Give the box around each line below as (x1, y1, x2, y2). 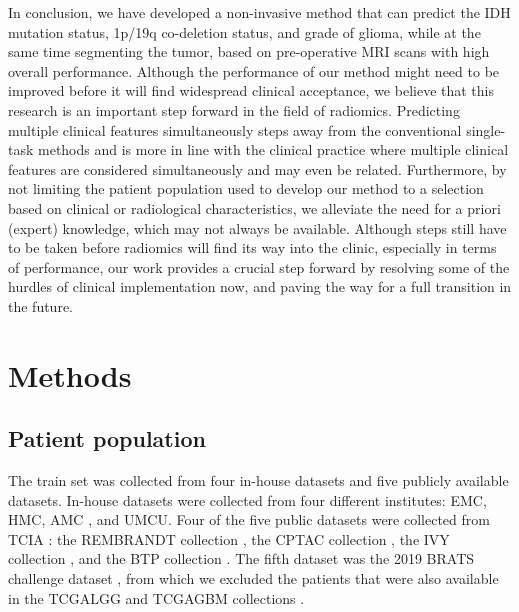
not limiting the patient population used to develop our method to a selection (8, 178, 484, 199)
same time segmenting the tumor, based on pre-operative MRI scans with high (8, 41, 490, 62)
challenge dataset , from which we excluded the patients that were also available (8, 568, 499, 589)
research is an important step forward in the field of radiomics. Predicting (8, 99, 460, 120)
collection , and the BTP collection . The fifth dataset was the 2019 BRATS (8, 548, 475, 569)
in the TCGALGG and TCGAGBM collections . (8, 587, 305, 608)
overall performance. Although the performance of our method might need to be (8, 60, 500, 81)
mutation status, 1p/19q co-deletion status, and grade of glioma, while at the (8, 21, 481, 42)
